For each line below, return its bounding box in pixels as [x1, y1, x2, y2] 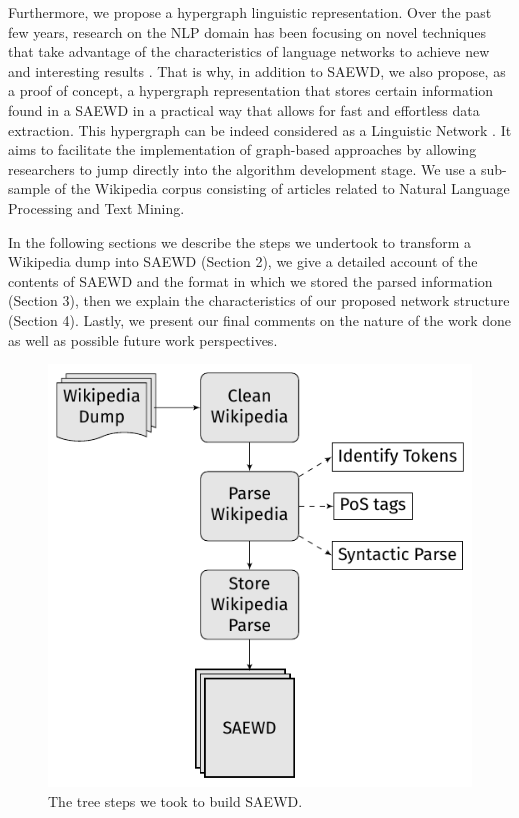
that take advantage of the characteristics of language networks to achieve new [8, 41, 490, 62]
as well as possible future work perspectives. [8, 329, 278, 350]
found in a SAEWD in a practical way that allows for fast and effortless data [8, 99, 480, 120]
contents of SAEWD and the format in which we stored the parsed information [8, 270, 493, 291]
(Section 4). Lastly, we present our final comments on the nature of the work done [8, 309, 512, 330]
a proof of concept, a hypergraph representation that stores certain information [8, 80, 494, 101]
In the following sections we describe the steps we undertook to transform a [8, 231, 471, 252]
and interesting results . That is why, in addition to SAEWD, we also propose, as [8, 60, 506, 81]
